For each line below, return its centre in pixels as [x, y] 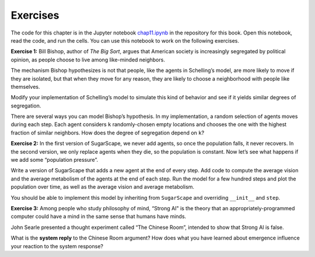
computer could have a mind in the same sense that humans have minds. [99, 217]
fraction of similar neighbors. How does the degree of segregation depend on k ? [107, 133]
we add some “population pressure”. [55, 160]
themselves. [25, 86]
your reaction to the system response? [57, 246]
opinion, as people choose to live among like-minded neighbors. [88, 60]
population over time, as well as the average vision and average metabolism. [103, 187]
